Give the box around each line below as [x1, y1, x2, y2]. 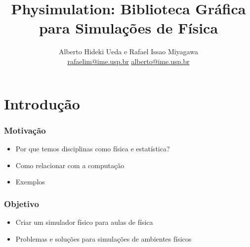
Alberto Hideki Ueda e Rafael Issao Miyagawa [59, 46, 198, 57]
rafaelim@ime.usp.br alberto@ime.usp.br [67, 56, 190, 66]
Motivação [4, 124, 46, 136]
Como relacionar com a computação [15, 160, 125, 170]
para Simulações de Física [39, 18, 218, 38]
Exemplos [15, 176, 45, 187]
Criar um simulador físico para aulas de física [15, 216, 153, 227]
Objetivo [4, 197, 39, 210]
